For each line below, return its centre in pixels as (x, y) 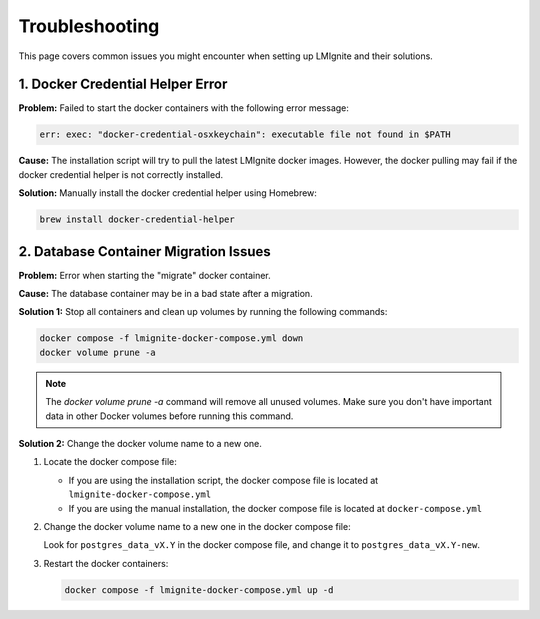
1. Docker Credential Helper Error (123, 84)
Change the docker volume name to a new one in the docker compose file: (197, 526)
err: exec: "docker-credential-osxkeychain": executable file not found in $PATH (245, 134)
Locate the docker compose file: (110, 462)
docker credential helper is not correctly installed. (121, 174)
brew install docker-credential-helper (137, 219)
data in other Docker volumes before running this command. (169, 416)
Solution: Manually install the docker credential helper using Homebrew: (167, 193)
